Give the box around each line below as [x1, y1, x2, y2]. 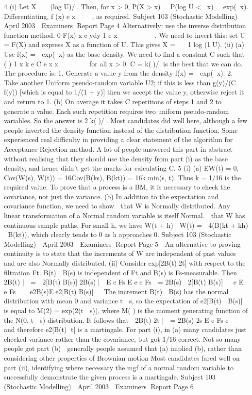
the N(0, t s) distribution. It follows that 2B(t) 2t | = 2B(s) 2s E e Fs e [4, 315, 229, 325]
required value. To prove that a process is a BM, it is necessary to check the [4, 182, 230, 192]
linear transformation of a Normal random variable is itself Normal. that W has [4, 210, 245, 221]
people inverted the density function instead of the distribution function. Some [4, 125, 238, 135]
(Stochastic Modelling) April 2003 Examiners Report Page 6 [4, 381, 194, 391]
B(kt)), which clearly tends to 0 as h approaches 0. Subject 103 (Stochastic [8, 229, 232, 239]
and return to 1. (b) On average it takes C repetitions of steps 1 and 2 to [4, 96, 222, 106]
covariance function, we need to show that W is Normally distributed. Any [4, 201, 230, 211]
